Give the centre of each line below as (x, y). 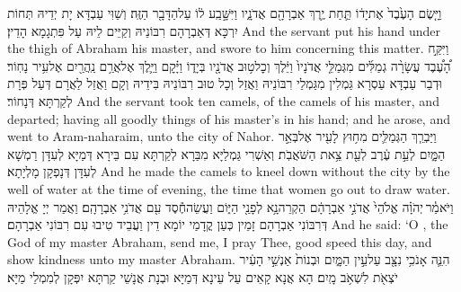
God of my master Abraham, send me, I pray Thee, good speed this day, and (220, 241)
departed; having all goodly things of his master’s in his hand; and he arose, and (229, 118)
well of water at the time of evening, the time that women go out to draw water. (229, 188)
